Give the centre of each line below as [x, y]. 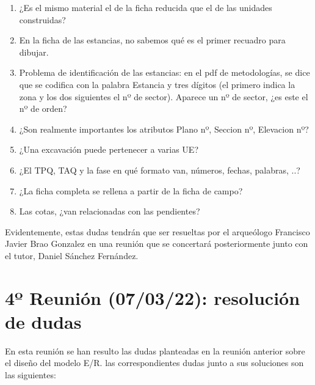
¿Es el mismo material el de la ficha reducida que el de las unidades [146, 7]
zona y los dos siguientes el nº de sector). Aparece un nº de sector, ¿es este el [164, 96]
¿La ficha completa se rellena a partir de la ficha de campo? [131, 190]
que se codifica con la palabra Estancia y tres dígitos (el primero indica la [157, 84]
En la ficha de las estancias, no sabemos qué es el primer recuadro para [152, 40]
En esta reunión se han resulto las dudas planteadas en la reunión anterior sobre [155, 350]
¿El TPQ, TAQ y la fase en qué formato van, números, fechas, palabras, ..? [160, 170]
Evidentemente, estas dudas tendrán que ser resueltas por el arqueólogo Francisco [157, 231]
